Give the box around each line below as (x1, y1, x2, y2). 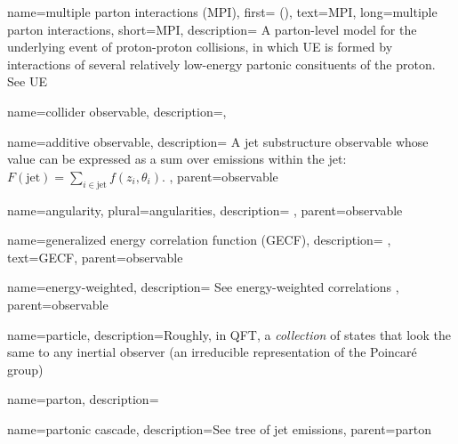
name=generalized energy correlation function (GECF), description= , (7, 230, 391, 249)
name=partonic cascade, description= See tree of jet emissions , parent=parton (7, 419, 431, 438)
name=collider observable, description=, (7, 101, 227, 120)
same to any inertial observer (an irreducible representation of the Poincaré (7, 343, 417, 361)
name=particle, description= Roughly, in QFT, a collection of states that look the (7, 325, 452, 343)
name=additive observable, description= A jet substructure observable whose (7, 132, 429, 150)
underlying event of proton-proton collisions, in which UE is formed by (7, 37, 393, 56)
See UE (7, 72, 47, 91)
